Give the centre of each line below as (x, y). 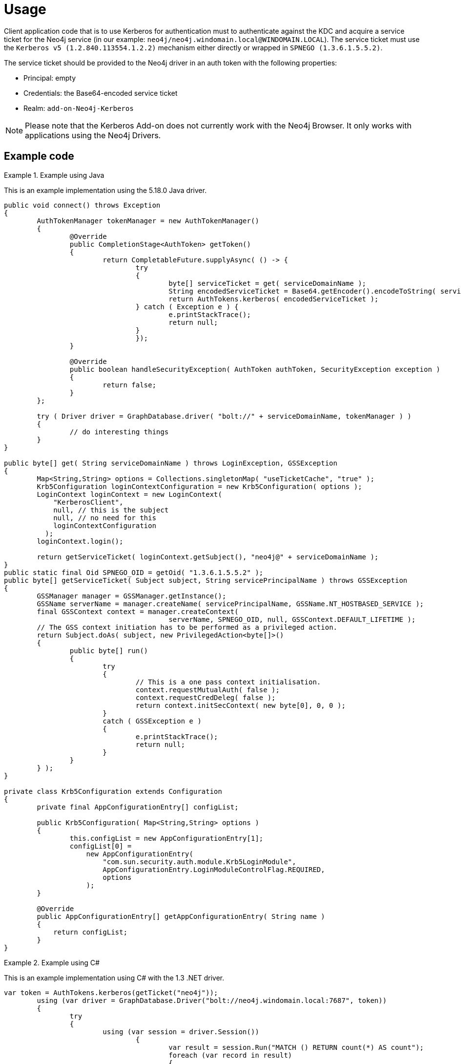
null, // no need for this (105, 518)
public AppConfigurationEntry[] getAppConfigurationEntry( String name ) (181, 916)
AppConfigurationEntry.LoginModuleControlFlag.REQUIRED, (214, 869)
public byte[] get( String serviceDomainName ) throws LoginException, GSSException (171, 463)
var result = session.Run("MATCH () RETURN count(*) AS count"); (296, 1047)
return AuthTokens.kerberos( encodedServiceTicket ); (274, 299)
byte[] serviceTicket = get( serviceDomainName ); (267, 283)
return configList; (90, 932)
